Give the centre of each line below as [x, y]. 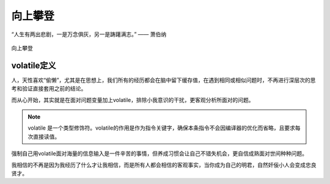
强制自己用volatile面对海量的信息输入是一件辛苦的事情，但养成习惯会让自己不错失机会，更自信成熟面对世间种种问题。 [159, 153]
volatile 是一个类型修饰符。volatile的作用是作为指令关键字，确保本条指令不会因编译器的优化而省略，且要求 [162, 128]
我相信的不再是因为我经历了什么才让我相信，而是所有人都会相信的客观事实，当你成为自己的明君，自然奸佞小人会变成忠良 [164, 164]
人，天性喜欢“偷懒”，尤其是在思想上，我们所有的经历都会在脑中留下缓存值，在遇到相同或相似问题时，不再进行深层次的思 [163, 80]
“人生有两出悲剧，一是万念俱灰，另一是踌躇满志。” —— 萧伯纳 [89, 34]
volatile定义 [34, 65]
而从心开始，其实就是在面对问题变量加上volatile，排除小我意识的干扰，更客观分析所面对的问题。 [133, 100]
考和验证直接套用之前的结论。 [49, 89]
